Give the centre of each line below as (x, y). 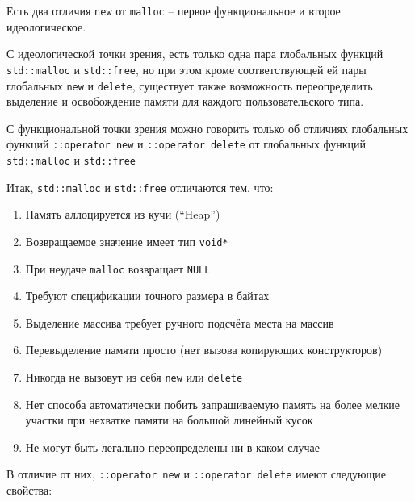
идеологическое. (46, 26)
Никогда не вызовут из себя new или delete (134, 377)
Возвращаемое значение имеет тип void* (127, 241)
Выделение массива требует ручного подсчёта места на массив (180, 322)
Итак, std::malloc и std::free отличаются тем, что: (140, 187)
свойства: (29, 490)
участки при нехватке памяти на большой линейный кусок (169, 420)
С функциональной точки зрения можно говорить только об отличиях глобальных (207, 128)
